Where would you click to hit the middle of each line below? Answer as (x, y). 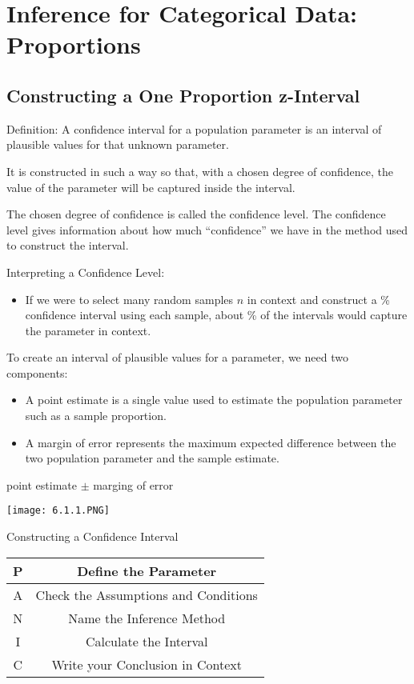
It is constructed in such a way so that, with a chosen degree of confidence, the (200, 171)
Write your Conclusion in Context (147, 664)
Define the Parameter (147, 570)
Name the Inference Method (147, 618)
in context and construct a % (318, 299)
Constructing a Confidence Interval (92, 536)
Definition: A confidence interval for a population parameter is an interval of (194, 128)
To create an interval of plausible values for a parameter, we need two (177, 357)
